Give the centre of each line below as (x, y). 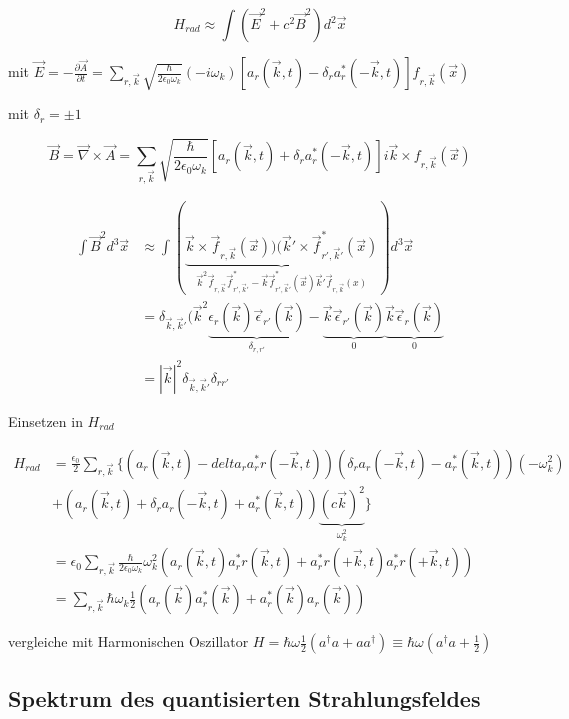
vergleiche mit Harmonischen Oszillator (128, 641)
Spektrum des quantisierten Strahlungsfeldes (244, 697)
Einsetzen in (45, 420)
